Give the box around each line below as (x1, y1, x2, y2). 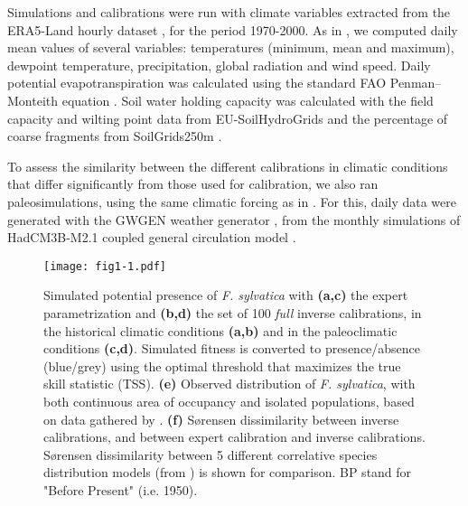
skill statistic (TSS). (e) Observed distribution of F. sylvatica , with (43, 374, 416, 393)
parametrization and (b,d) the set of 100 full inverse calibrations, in (43, 303, 422, 322)
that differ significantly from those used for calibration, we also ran (7, 174, 379, 193)
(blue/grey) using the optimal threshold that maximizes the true (43, 356, 401, 375)
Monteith (7, 90, 59, 109)
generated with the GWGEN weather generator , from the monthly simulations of (7, 210, 461, 229)
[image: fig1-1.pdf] (43, 259, 167, 273)
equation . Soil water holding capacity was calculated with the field (61, 90, 434, 109)
